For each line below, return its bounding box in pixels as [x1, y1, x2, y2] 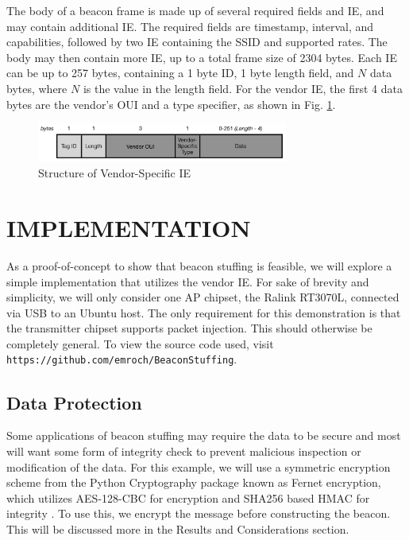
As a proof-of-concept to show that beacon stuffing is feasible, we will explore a [6, 257, 392, 274]
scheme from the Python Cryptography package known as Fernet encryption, [6, 474, 381, 491]
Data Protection [6, 390, 142, 414]
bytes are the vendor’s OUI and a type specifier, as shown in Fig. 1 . [6, 95, 336, 112]
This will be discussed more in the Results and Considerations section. [6, 520, 349, 537]
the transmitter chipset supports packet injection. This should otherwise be [6, 320, 372, 336]
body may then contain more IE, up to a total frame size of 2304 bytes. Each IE [6, 49, 397, 65]
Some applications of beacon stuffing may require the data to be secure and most [6, 427, 401, 444]
